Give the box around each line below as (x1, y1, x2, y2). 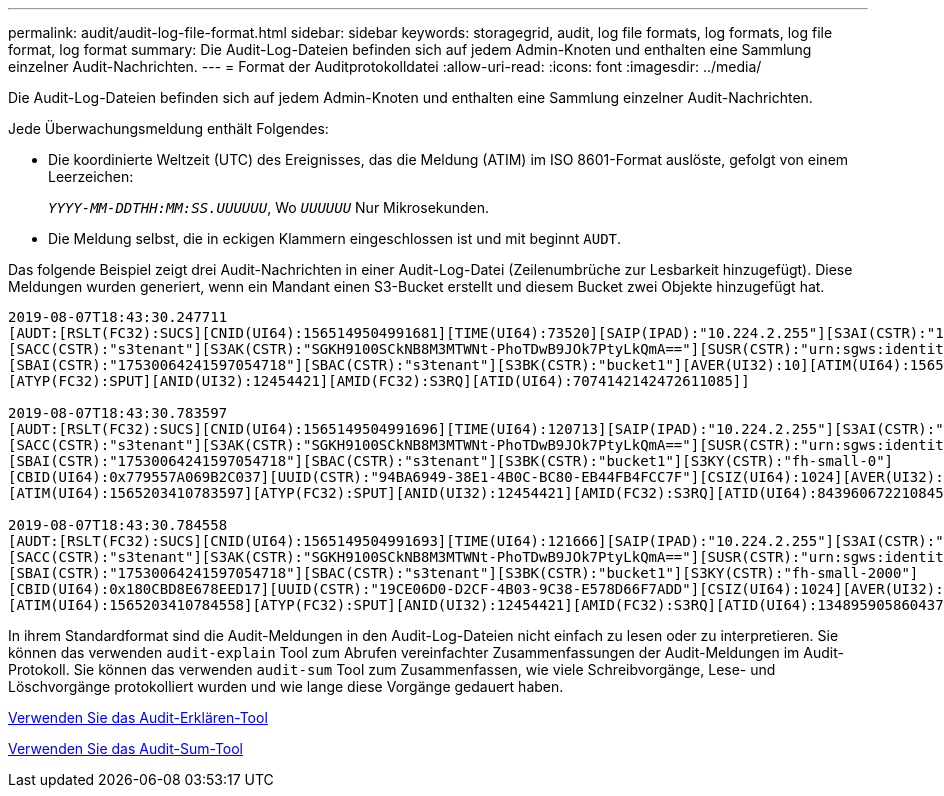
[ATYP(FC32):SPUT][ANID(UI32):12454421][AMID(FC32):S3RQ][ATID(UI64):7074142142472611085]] (8, 373, 750, 389)
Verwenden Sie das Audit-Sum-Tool (8, 740, 244, 757)
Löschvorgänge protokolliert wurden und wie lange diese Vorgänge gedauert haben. (8, 678, 564, 695)
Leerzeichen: (48, 168, 134, 185)
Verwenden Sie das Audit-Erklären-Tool (8, 709, 268, 726)
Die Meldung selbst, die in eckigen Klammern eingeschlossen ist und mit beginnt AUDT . (48, 230, 622, 247)
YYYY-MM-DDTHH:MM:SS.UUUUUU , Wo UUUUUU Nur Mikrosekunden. (48, 199, 490, 216)
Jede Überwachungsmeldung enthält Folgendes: (8, 120, 329, 137)
